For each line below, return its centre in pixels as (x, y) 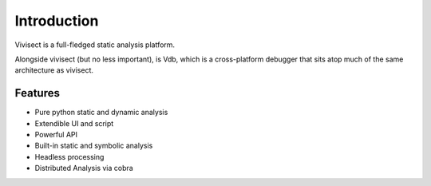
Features (37, 93)
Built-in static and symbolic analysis (94, 146)
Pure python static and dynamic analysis (101, 113)
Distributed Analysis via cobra (84, 168)
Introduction (57, 21)
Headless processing (69, 156)
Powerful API (56, 135)
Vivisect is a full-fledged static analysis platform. (95, 45)
